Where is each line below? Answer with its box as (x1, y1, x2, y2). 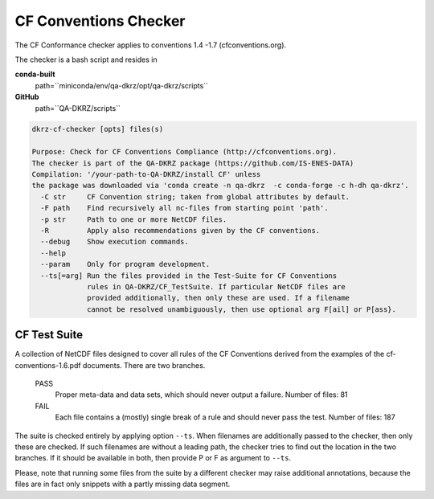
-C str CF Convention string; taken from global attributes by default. (40, 192, 350, 201)
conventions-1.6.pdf (14, 360, 81, 370)
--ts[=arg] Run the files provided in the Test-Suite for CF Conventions (40, 271, 338, 280)
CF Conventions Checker (14, 12, 186, 30)
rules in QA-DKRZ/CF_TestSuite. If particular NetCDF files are (87, 282, 346, 291)
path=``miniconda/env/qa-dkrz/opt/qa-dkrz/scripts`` (35, 80, 209, 90)
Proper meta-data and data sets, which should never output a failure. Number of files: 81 (55, 390, 349, 399)
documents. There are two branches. (82, 360, 206, 370)
